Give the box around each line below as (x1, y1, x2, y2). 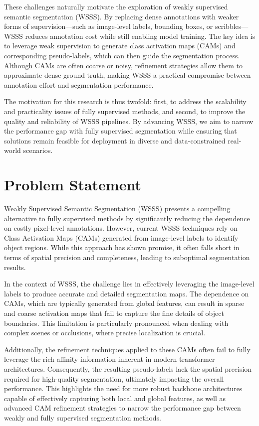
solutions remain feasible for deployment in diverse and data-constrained (4, 135, 226, 145)
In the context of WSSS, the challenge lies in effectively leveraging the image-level (4, 279, 255, 289)
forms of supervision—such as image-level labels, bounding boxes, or (4, 21, 213, 31)
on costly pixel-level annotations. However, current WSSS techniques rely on (4, 223, 238, 233)
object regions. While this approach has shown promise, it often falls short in (4, 242, 240, 253)
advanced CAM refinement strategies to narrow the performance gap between (4, 403, 241, 413)
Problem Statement (4, 174, 141, 195)
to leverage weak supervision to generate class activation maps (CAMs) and (4, 40, 236, 51)
